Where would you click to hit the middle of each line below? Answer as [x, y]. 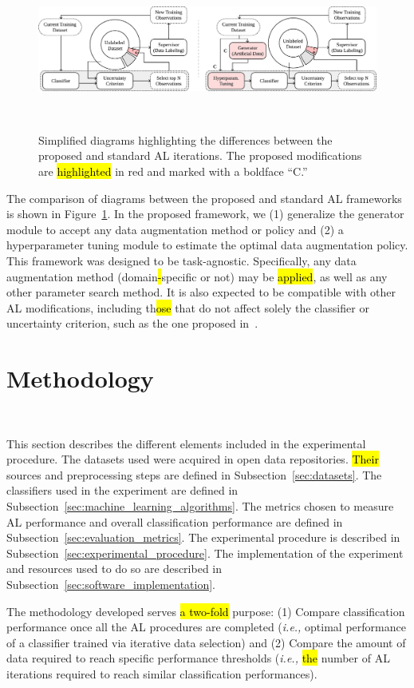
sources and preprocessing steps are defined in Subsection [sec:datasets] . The [194, 474]
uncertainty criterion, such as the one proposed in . [132, 323]
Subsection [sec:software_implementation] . [111, 584]
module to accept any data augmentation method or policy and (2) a [175, 229]
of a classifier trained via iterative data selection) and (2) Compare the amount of [206, 642]
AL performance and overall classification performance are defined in [175, 521]
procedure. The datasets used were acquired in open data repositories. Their [193, 459]
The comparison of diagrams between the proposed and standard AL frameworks [204, 198]
